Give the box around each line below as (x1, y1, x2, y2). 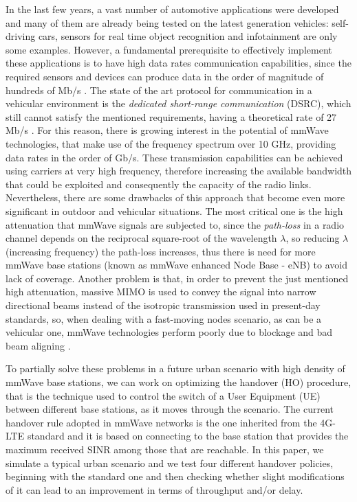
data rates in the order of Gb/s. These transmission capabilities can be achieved (6, 150, 343, 164)
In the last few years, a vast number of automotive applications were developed (6, 2, 339, 16)
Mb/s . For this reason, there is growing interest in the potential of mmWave (6, 123, 329, 137)
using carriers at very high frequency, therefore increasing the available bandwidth (6, 163, 352, 178)
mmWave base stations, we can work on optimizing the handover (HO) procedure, (6, 375, 351, 389)
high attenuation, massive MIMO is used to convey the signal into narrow (6, 284, 316, 299)
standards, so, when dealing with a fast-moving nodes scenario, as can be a (6, 311, 322, 326)
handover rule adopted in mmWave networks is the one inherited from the (6, 415, 317, 429)
